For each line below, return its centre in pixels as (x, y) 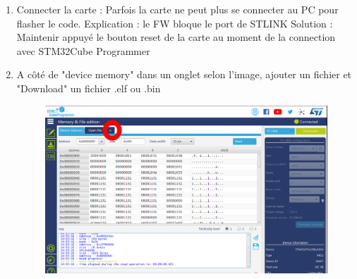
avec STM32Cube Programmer (83, 50)
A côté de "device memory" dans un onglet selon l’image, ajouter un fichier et (184, 74)
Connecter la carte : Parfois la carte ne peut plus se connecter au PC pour (177, 9)
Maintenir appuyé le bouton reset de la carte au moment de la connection (176, 37)
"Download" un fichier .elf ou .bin (89, 88)
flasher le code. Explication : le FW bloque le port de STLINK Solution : (175, 23)
